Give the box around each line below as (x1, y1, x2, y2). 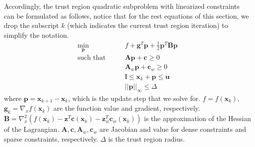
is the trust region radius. (108, 133, 185, 144)
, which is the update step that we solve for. (68, 93, 201, 103)
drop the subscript (4, 20, 59, 30)
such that (77, 54, 106, 62)
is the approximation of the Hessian (144, 113, 251, 123)
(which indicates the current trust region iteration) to (67, 20, 228, 30)
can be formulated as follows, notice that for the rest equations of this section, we (4, 10, 249, 21)
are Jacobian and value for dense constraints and (99, 124, 246, 134)
